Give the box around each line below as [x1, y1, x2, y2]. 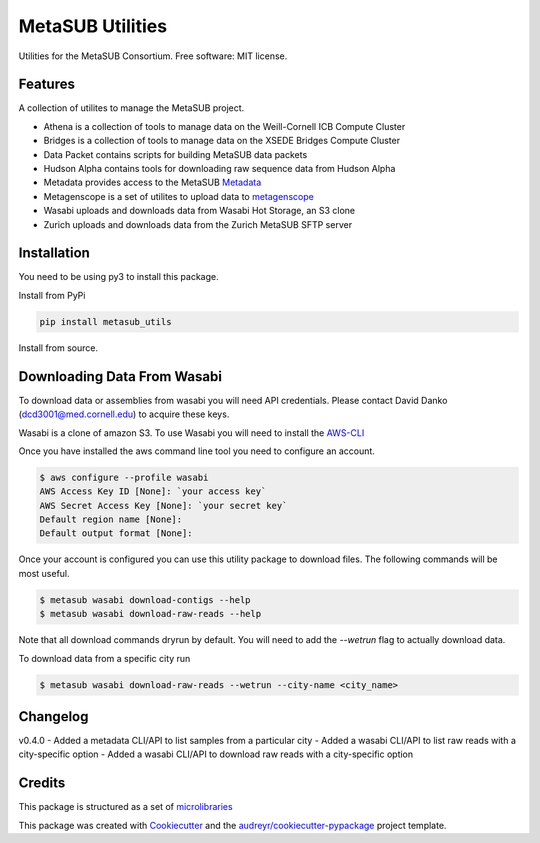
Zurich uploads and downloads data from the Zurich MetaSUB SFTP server [43, 218, 353, 230]
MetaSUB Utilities [18, 15, 168, 37]
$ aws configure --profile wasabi [39, 471, 209, 483]
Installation [18, 245, 90, 262]
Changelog [18, 708, 89, 725]
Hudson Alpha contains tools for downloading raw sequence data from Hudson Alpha [43, 163, 396, 175]
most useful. [18, 567, 70, 579]
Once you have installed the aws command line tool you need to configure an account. [18, 445, 375, 457]
